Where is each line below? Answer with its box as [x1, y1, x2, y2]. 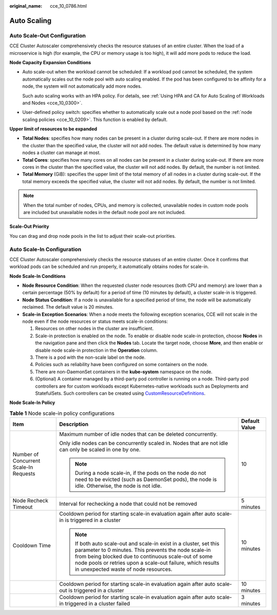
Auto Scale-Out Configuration [9, 32, 86, 39]
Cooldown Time [12, 542, 51, 549]
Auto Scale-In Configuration [9, 245, 82, 253]
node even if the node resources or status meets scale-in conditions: [22, 318, 168, 324]
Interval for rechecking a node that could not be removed [59, 501, 197, 508]
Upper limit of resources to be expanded [9, 126, 97, 132]
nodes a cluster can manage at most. [22, 149, 101, 156]
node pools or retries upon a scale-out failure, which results [74, 560, 220, 567]
